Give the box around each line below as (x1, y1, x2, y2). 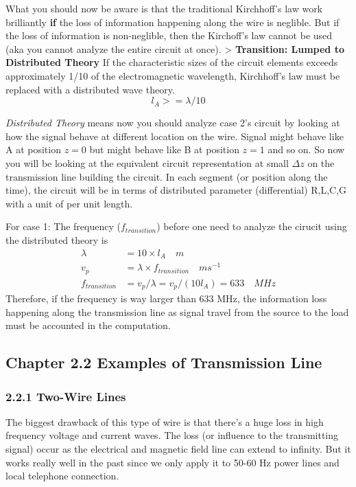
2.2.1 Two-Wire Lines (5, 387, 126, 405)
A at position (5, 142, 61, 157)
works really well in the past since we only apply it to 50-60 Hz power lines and (5, 455, 340, 469)
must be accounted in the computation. (5, 318, 171, 332)
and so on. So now (268, 142, 345, 157)
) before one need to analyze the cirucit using (156, 219, 347, 234)
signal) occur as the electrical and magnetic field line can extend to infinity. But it (5, 442, 351, 455)
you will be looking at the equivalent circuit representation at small (5, 155, 289, 170)
